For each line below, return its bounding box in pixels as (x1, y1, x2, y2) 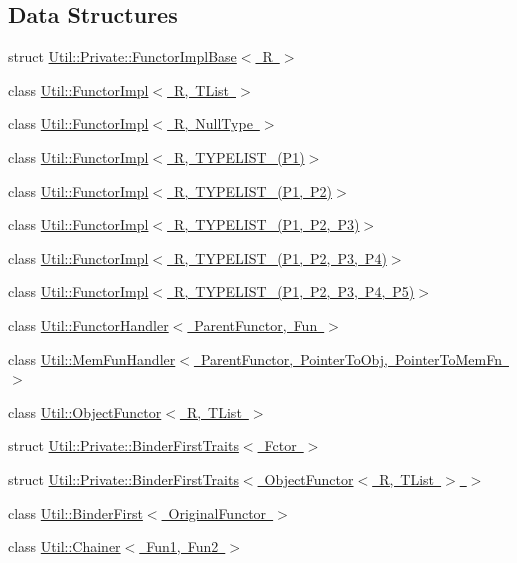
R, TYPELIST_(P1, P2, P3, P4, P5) (174, 281, 415, 302)
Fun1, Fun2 (146, 536, 219, 557)
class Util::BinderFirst (8, 502, 143, 523)
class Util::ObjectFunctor (8, 401, 162, 422)
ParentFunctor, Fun (194, 314, 318, 335)
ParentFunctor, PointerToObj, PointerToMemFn (200, 348, 502, 369)
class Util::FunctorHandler (8, 314, 169, 335)
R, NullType (174, 113, 253, 134)
